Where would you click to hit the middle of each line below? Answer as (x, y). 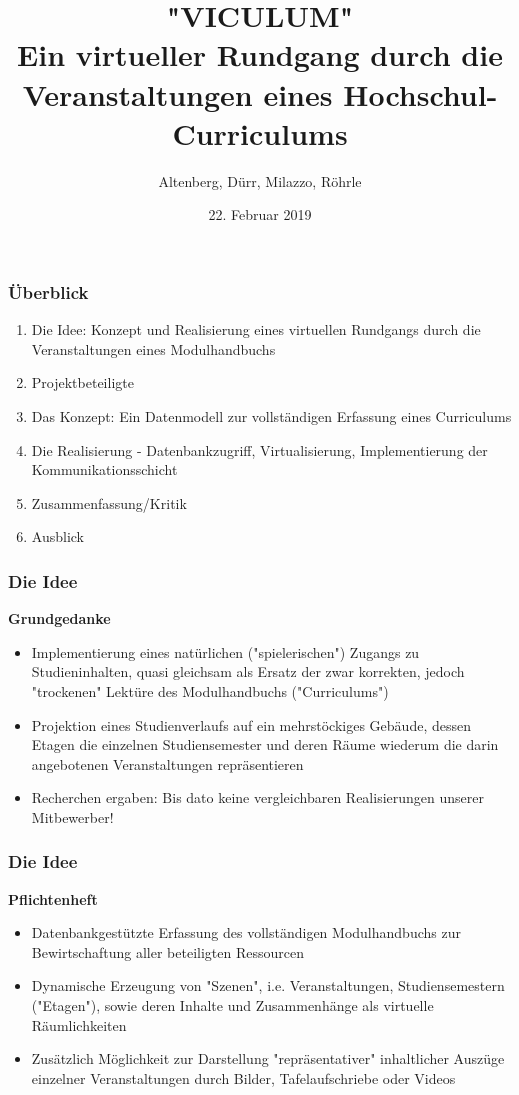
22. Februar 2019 (260, 214)
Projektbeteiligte (82, 382)
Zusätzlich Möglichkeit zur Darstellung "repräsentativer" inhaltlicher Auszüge (268, 1058)
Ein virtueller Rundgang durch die (260, 54)
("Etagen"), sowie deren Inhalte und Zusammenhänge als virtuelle (232, 1005)
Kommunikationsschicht (104, 469)
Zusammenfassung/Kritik (109, 502)
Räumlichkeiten (79, 1024)
